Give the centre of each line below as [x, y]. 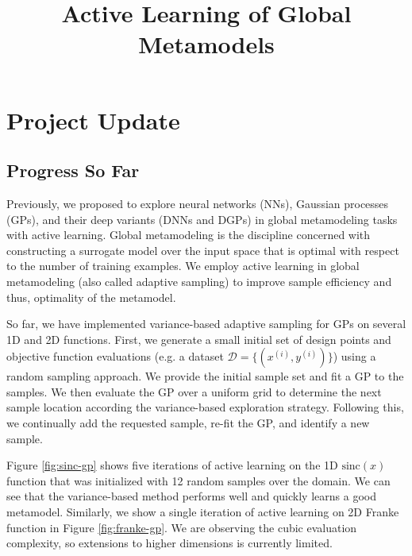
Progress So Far [73, 170]
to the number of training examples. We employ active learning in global [183, 266]
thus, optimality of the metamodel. [91, 297]
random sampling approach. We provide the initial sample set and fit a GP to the [205, 376]
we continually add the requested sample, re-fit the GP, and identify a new [188, 423]
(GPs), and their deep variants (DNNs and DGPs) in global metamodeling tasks [202, 219]
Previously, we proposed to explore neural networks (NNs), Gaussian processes [198, 203]
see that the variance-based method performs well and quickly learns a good [191, 496]
